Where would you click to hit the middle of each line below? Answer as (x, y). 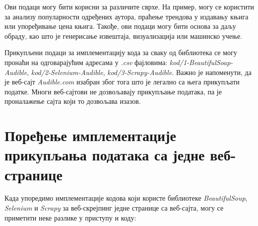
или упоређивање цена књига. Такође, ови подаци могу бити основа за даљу (120, 26)
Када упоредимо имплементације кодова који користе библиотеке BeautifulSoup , (126, 198)
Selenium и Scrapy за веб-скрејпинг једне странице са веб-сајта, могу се (114, 208)
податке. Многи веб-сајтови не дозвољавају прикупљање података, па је (113, 91)
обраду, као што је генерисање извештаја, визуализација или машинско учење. (124, 36)
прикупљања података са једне (105, 155)
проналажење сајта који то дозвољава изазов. (73, 101)
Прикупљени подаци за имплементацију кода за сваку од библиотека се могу (121, 52)
